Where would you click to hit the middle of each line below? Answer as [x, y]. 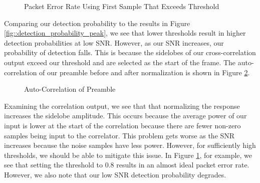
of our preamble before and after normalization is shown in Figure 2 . [145, 72]
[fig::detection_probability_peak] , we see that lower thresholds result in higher [125, 33]
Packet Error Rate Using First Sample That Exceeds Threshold [122, 6]
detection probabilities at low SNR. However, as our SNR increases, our [114, 42]
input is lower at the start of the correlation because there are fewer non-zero [122, 125]
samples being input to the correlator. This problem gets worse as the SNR [119, 135]
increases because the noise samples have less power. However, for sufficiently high [130, 145]
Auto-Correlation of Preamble [70, 89]
